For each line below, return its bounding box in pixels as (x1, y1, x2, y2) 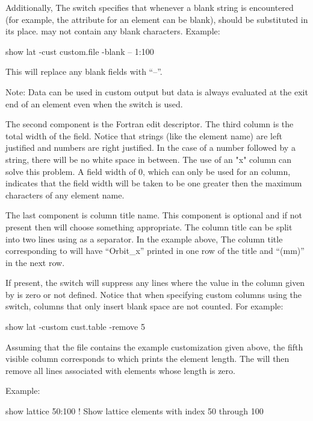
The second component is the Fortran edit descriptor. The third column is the (5, 118, 294, 130)
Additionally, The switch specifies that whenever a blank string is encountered (5, 1, 294, 13)
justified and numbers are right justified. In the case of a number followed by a (5, 141, 296, 154)
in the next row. (5, 256, 65, 268)
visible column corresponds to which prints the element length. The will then (5, 352, 290, 365)
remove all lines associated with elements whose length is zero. (5, 364, 235, 376)
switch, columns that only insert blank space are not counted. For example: (5, 300, 284, 312)
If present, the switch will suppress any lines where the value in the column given (5, 276, 305, 289)
